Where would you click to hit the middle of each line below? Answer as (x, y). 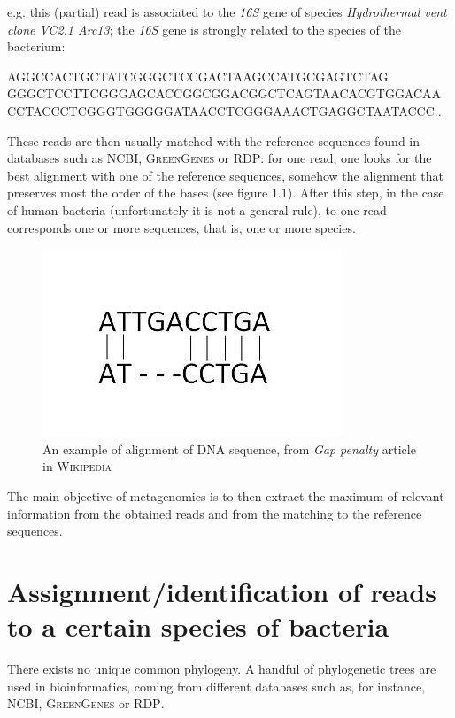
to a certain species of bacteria (198, 626)
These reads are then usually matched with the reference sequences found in (214, 140)
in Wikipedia (77, 466)
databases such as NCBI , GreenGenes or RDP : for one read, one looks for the (220, 158)
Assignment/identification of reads (222, 591)
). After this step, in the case (366, 193)
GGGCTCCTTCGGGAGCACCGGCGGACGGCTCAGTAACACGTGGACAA (224, 93)
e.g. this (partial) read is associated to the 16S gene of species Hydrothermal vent (227, 12)
